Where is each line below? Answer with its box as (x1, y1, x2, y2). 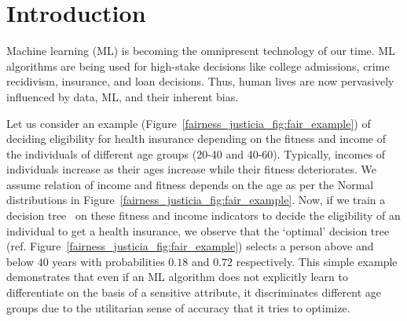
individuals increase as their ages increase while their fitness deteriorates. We (6, 161, 376, 177)
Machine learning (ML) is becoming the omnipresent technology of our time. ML (6, 42, 395, 59)
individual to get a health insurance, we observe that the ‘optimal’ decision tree (6, 222, 390, 239)
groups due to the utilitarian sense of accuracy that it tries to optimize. (6, 299, 350, 316)
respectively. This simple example (236, 253, 398, 269)
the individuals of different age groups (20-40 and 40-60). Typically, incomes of (6, 145, 386, 162)
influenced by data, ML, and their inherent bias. (6, 88, 239, 104)
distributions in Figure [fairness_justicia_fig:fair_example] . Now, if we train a (6, 192, 386, 208)
